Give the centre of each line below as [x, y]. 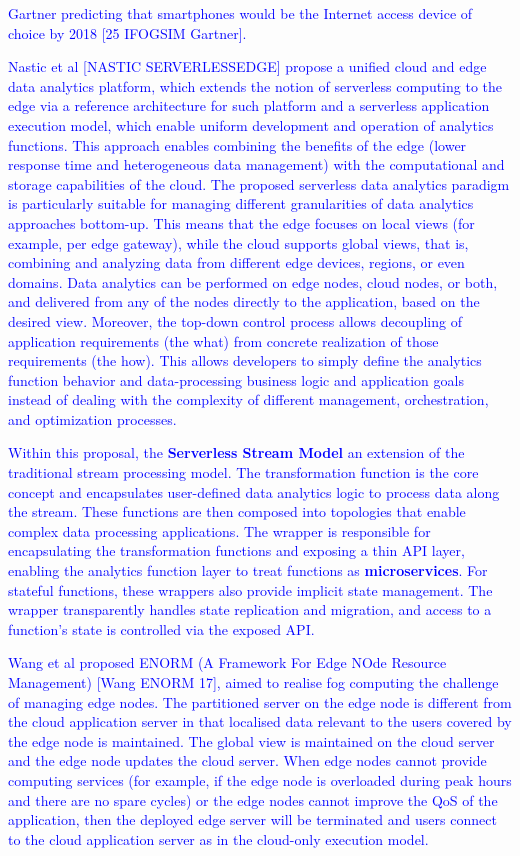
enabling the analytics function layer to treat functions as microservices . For [248, 570]
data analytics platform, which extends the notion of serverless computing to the [255, 85]
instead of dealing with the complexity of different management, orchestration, [248, 399]
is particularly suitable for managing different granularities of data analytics [241, 203]
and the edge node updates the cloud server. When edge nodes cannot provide [247, 760]
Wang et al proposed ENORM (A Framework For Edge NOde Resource [227, 662]
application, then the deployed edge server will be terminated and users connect [252, 819]
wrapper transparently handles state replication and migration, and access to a [250, 609]
